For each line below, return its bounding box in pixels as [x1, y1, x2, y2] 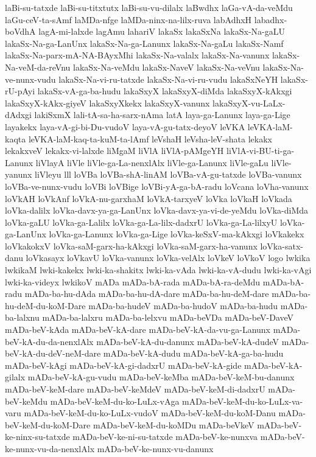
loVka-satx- [260, 239, 303, 252]
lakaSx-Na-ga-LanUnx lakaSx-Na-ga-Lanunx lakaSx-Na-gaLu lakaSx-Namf [5, 37, 284, 49]
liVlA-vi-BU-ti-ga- [226, 144, 295, 157]
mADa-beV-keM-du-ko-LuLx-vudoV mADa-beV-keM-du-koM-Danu [24, 406, 276, 419]
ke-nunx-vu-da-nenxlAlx [5, 442, 95, 455]
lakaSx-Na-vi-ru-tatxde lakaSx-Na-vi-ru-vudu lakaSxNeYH [58, 72, 278, 85]
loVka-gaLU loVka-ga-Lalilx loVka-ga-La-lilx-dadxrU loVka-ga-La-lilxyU [5, 215, 278, 228]
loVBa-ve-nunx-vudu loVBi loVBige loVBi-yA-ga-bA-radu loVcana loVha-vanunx [5, 180, 309, 192]
